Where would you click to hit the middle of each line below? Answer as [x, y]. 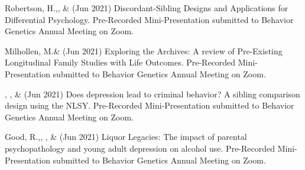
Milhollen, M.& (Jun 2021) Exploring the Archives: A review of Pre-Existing [144, 50]
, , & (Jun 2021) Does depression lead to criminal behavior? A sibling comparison [152, 94]
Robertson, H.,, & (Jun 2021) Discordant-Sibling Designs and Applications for [147, 8]
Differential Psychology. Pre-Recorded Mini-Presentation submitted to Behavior [149, 19]
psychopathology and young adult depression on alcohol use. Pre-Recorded [140, 148]
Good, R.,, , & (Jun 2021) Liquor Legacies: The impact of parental [126, 137]
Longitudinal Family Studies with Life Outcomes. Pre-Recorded [120, 62]
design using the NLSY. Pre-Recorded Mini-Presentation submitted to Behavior [150, 105]
